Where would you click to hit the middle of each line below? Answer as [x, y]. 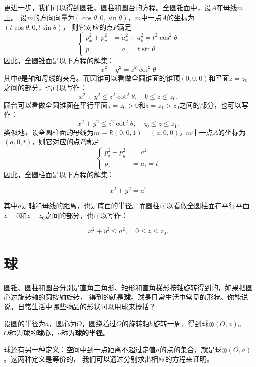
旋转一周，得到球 [181, 323]
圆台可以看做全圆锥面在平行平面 [56, 105]
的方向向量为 [54, 17]
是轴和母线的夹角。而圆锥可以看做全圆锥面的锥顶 [100, 78]
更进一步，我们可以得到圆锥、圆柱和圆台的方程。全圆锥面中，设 [108, 7]
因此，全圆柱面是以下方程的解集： [59, 175]
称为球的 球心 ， [33, 333]
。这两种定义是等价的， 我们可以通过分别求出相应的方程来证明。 [109, 359]
